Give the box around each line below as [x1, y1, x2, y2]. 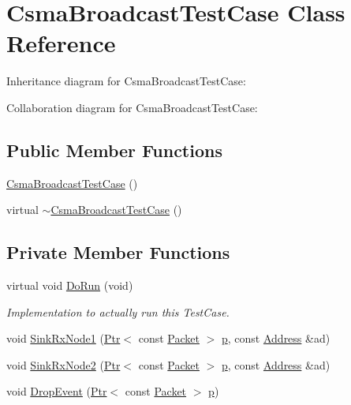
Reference [6, 27, 116, 59]
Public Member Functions [6, 137, 222, 162]
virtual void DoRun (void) [6, 277, 133, 294]
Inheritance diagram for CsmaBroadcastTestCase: [6, 73, 246, 89]
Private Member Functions [6, 240, 230, 264]
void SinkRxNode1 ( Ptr [6, 330, 121, 347]
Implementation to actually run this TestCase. [6, 303, 230, 320]
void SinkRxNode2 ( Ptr [6, 356, 121, 373]
